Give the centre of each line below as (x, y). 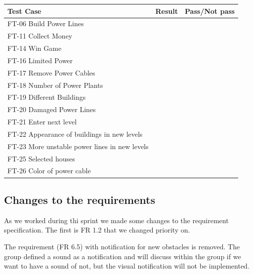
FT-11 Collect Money (40, 36)
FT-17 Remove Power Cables (51, 72)
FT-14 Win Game (35, 48)
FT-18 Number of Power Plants (55, 85)
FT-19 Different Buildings (47, 97)
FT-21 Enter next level (42, 122)
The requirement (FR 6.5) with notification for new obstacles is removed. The (122, 246)
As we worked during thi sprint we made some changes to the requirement (116, 220)
